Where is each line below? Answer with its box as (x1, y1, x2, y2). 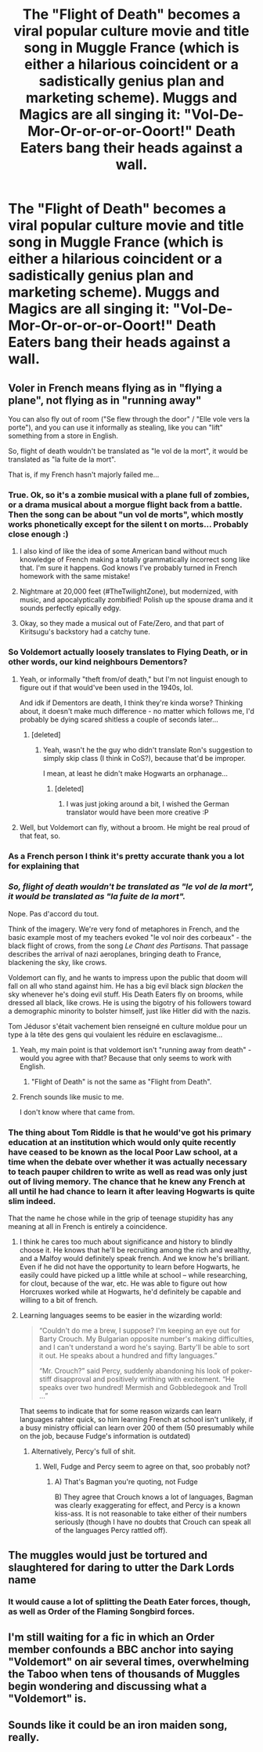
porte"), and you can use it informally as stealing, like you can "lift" (8, 422, 223, 432)
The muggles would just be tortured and (8, 1549, 207, 1562)
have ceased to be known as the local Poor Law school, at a (8, 1147, 238, 1158)
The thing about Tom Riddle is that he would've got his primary (8, 1127, 252, 1138)
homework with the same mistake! (19, 572, 131, 581)
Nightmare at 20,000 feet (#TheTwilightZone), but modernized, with (19, 587, 239, 596)
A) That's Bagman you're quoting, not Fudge (54, 1477, 198, 1487)
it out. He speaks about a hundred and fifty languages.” (38, 1351, 218, 1360)
